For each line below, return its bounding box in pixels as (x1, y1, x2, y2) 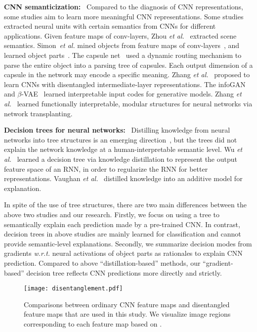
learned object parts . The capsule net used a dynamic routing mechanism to (4, 50, 242, 60)
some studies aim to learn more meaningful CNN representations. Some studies (4, 11, 244, 21)
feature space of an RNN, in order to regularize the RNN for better (4, 163, 208, 174)
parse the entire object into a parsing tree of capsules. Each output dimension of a (4, 59, 253, 70)
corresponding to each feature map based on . (24, 319, 162, 329)
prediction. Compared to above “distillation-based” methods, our (4, 257, 201, 268)
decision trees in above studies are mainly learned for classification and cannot (4, 229, 241, 239)
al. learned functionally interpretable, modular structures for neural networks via (4, 98, 253, 108)
